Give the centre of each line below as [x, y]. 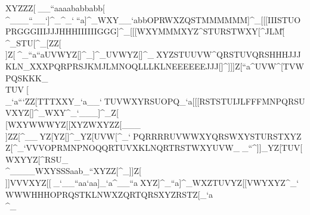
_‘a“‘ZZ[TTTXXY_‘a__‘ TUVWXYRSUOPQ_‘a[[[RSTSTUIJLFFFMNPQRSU [155, 101]
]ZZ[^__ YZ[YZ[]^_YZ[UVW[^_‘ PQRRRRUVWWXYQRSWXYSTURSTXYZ [154, 136]
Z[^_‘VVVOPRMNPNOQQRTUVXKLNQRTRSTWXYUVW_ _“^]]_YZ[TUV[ [154, 148]
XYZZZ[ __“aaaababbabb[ [55, 8]
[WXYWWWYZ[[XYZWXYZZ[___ [73, 124]
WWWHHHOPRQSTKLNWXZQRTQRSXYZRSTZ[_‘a [109, 194]
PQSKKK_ [27, 78]
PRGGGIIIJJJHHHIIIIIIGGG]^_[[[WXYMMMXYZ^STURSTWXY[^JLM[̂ [145, 31]
